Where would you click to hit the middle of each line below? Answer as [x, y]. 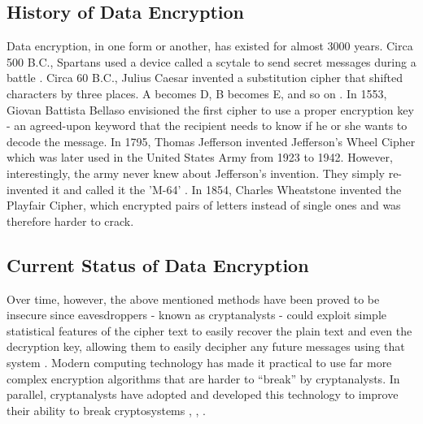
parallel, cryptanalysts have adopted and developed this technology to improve [203, 394]
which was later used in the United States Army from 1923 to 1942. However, [200, 157]
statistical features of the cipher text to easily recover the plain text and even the [209, 330]
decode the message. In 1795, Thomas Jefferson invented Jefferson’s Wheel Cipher [211, 141]
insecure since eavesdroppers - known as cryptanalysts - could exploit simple [197, 315]
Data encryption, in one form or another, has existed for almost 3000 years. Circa [210, 46]
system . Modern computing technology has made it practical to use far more [199, 362]
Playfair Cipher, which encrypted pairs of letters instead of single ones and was [204, 205]
